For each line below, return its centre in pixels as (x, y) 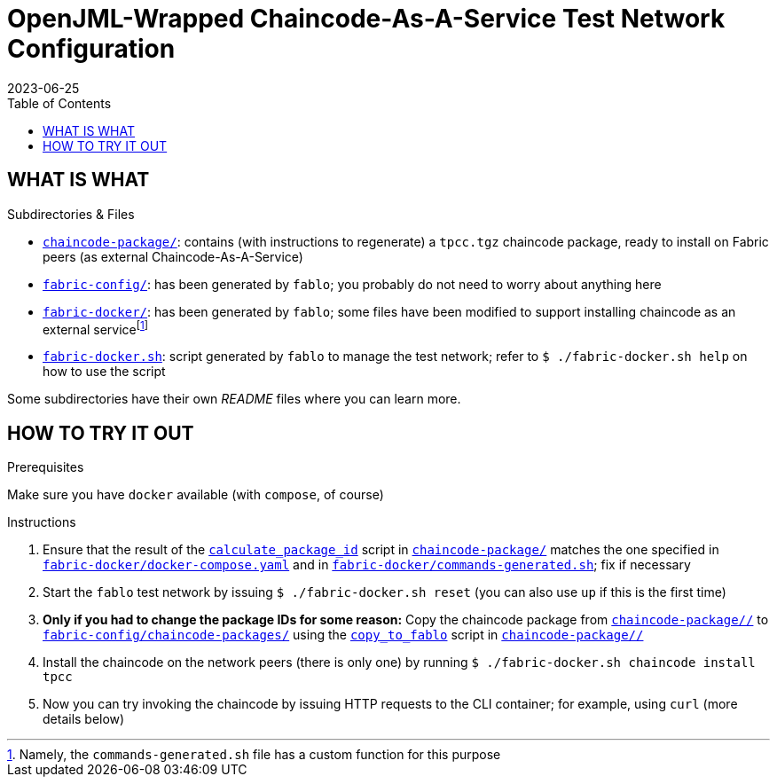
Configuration (91, 49)
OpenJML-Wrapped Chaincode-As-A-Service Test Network (366, 19)
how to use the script (104, 372)
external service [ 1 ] (96, 328)
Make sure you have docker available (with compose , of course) (196, 495)
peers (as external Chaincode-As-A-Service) (173, 256)
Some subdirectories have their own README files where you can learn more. (234, 399)
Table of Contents (59, 103)
